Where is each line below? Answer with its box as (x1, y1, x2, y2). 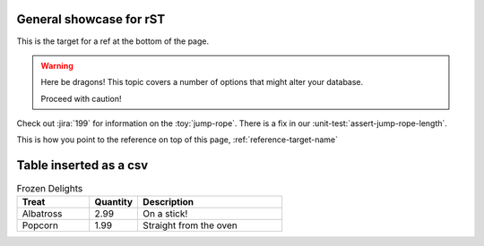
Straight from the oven (143, 219, 238, 232)
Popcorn (22, 219, 58, 232)
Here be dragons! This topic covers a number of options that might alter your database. (40, 77, 364, 88)
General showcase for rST (16, 12, 166, 27)
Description (143, 195, 194, 208)
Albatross (22, 207, 63, 219)
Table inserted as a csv (16, 157, 149, 174)
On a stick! (143, 207, 188, 219)
